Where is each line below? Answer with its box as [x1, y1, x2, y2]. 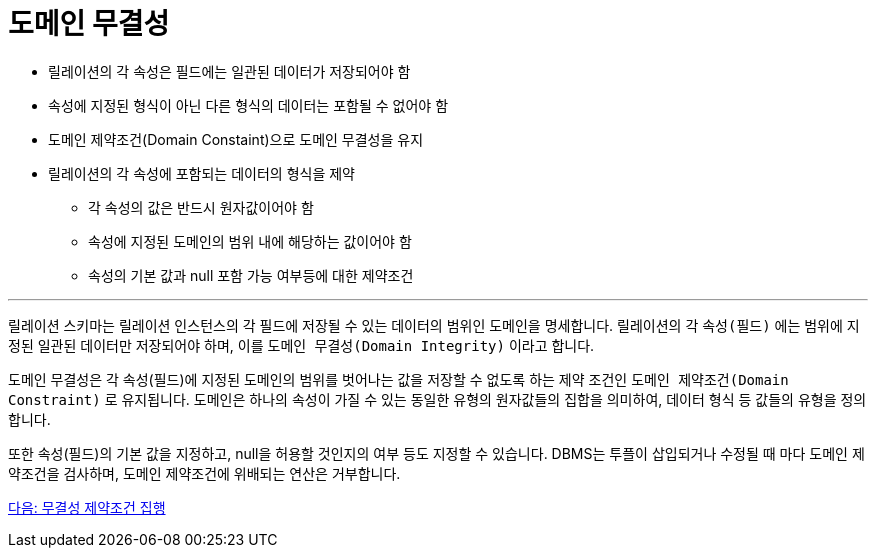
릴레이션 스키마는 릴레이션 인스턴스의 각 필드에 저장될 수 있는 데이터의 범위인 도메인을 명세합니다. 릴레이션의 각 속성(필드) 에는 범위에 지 [8, 316, 860, 334]
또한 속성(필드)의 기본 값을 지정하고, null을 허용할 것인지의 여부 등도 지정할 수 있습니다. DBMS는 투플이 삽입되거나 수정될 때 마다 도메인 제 [8, 444, 865, 462]
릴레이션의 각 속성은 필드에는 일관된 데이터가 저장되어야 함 [48, 62, 411, 80]
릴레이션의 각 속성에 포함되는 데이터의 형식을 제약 [48, 164, 355, 182]
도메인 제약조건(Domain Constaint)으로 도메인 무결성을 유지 [48, 130, 424, 148]
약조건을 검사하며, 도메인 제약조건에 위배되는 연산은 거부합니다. [8, 464, 401, 482]
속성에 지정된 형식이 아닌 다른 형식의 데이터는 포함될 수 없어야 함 [48, 96, 449, 114]
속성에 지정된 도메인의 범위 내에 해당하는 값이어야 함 [88, 232, 412, 250]
